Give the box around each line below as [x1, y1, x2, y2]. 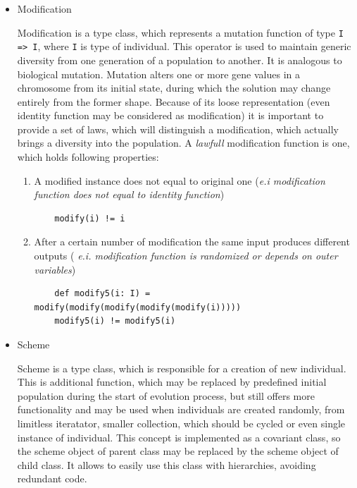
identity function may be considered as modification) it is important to [17, 108, 324, 123]
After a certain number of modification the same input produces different [34, 234, 350, 249]
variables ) [34, 262, 76, 276]
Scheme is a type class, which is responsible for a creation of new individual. [17, 360, 346, 375]
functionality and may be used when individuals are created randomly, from [17, 402, 345, 417]
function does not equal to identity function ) [34, 187, 225, 202]
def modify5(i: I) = [54, 288, 151, 299]
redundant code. [17, 471, 87, 486]
